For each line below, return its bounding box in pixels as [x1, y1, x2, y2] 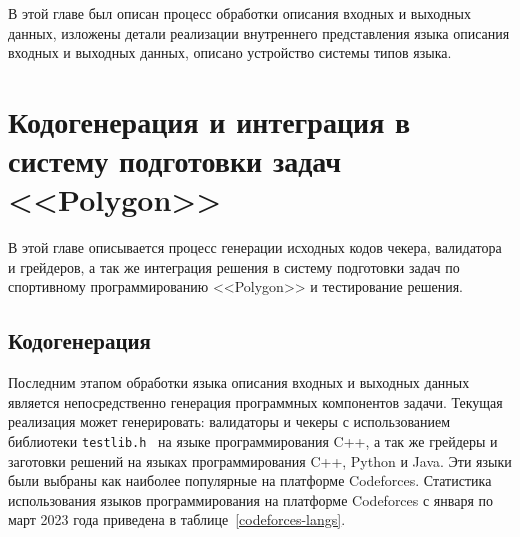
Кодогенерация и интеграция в [8, 100, 411, 141]
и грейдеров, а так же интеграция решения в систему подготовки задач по [8, 256, 460, 277]
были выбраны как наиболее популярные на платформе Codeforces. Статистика [8, 470, 492, 491]
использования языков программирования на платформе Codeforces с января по [8, 489, 494, 510]
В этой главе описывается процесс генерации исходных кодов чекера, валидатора [8, 237, 502, 258]
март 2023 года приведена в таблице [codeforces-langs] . [8, 509, 346, 530]
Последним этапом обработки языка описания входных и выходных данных [8, 372, 470, 393]
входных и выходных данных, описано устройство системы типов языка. [8, 42, 452, 63]
